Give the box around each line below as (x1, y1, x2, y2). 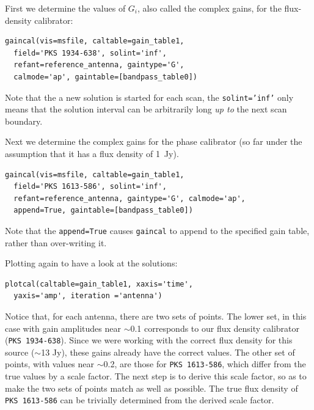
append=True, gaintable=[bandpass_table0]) (13, 206, 193, 215)
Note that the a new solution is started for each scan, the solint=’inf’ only (5, 90, 294, 103)
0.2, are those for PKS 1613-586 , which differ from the (103, 357, 306, 370)
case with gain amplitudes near (5, 321, 121, 334)
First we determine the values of (5, 2, 126, 14)
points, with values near (5, 357, 95, 370)
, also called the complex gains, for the (137, 2, 282, 14)
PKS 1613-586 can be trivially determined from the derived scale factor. (5, 394, 274, 406)
